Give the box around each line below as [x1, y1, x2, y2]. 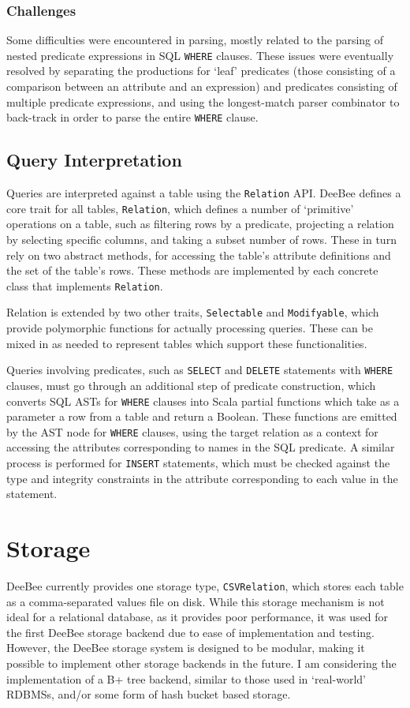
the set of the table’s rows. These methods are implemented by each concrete [6, 262, 378, 279]
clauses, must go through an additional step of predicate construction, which [6, 376, 376, 393]
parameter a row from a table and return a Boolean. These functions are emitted [6, 408, 397, 425]
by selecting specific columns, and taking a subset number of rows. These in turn [6, 231, 397, 248]
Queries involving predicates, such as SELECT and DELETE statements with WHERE [6, 361, 393, 378]
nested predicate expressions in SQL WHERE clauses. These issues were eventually [6, 47, 394, 63]
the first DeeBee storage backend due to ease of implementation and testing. [6, 624, 375, 640]
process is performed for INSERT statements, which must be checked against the [6, 455, 390, 471]
